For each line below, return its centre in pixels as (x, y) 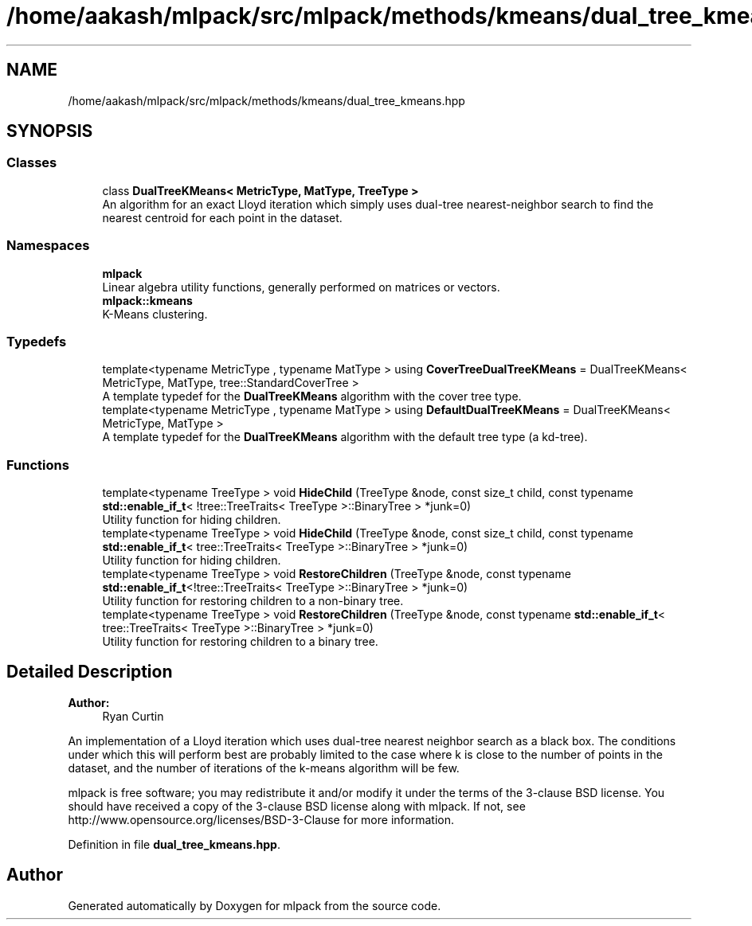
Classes (32, 163)
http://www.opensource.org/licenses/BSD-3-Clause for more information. (261, 819)
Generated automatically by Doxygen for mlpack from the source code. (255, 905)
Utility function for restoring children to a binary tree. (240, 642)
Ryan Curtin (133, 716)
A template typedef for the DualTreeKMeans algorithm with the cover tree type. (312, 397)
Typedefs (37, 341)
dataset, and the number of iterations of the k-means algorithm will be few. (264, 768)
